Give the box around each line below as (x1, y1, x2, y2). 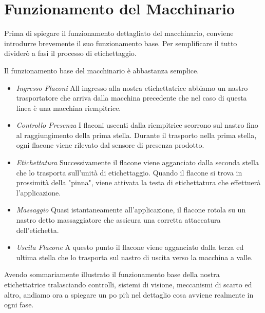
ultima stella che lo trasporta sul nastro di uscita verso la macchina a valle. (16, 251, 253, 262)
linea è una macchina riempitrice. (16, 102, 121, 113)
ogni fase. (4, 299, 34, 310)
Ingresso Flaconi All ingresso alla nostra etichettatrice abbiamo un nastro (16, 82, 248, 93)
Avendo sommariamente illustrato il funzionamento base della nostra (4, 269, 220, 280)
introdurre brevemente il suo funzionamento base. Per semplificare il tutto (4, 37, 237, 48)
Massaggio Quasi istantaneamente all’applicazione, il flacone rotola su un (16, 204, 246, 215)
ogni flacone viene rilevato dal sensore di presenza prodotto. (16, 140, 204, 150)
